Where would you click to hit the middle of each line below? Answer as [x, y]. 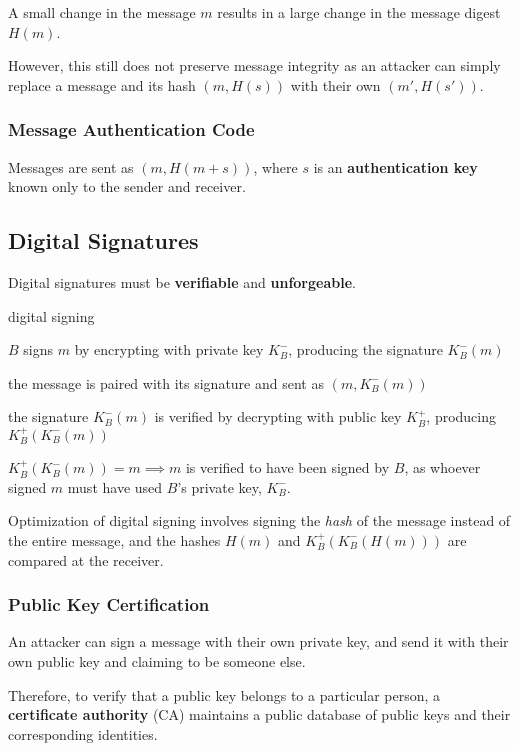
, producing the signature [365, 349]
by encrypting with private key [169, 349]
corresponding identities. [83, 733]
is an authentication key [395, 166]
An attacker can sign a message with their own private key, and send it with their [258, 641]
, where [275, 166]
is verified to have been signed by [287, 467]
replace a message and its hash [102, 84]
